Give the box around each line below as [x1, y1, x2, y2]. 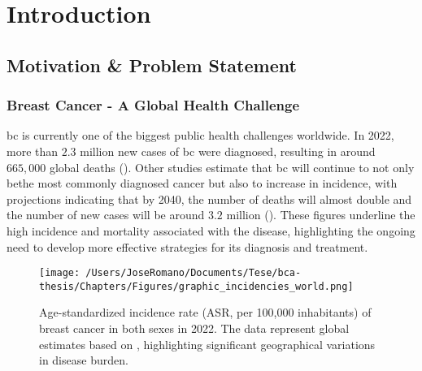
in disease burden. [39, 352, 128, 369]
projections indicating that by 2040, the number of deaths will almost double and [7, 190, 412, 207]
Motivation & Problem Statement [7, 52, 297, 77]
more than [7, 142, 59, 159]
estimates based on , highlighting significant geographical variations [39, 335, 376, 352]
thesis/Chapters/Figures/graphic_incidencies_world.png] [39, 280, 354, 292]
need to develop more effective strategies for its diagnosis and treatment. [7, 238, 368, 255]
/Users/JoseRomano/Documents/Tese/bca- [85, 267, 302, 279]
